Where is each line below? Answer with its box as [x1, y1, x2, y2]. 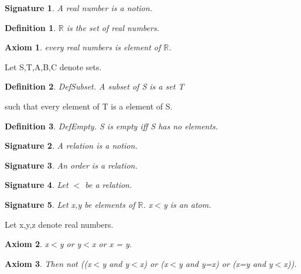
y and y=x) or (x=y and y [179, 257, 273, 269]
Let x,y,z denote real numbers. [5, 218, 114, 230]
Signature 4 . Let [5, 179, 69, 191]
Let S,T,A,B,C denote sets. [5, 60, 102, 73]
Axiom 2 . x [5, 238, 49, 250]
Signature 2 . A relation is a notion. [5, 139, 138, 152]
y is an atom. [163, 198, 211, 210]
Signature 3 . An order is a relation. [5, 159, 138, 171]
